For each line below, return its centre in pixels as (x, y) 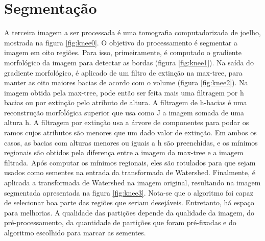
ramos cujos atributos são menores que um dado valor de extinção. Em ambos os (130, 132)
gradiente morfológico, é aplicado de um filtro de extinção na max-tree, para (123, 72)
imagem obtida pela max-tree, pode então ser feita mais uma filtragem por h (124, 92)
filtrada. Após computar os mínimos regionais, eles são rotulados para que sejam (130, 162)
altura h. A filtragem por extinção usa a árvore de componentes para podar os (127, 122)
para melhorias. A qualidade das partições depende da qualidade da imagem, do (129, 212)
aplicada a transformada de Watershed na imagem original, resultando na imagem (132, 183)
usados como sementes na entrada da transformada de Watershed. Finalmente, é (130, 172)
